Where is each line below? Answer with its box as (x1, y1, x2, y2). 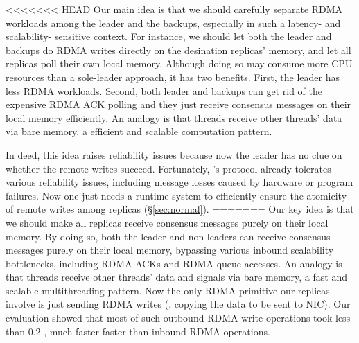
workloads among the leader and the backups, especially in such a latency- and (6, 15, 341, 30)
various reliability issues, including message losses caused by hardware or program (6, 175, 353, 189)
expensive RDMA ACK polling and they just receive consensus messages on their (6, 97, 351, 112)
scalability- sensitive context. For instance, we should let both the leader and (6, 29, 332, 44)
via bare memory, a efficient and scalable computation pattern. (6, 124, 272, 139)
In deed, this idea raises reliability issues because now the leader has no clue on (6, 147, 342, 161)
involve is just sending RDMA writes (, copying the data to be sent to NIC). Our (6, 297, 351, 311)
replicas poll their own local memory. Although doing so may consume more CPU (6, 56, 353, 71)
